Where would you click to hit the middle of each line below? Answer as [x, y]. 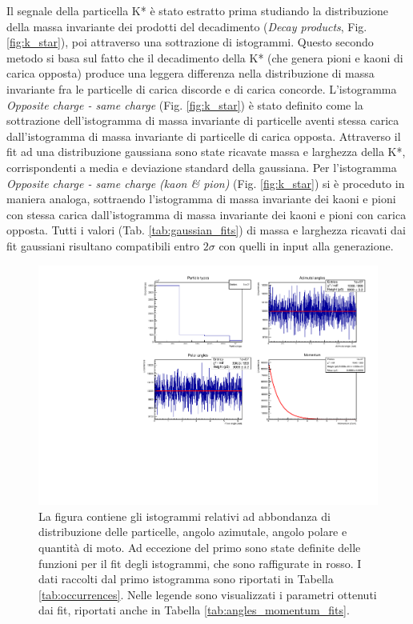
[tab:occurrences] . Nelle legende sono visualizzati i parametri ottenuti [208, 594]
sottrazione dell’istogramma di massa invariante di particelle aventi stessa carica [203, 120]
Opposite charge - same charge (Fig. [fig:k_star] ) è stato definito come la [185, 104]
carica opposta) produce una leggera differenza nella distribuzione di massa [190, 73]
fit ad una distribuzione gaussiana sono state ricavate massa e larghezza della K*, [206, 152]
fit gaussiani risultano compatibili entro [103, 245]
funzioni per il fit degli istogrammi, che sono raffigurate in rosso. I [200, 563]
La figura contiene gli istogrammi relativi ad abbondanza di [184, 516]
